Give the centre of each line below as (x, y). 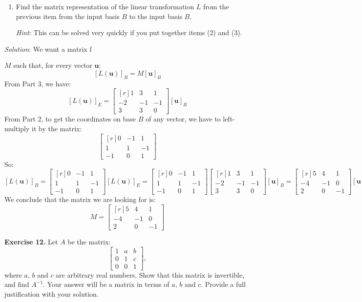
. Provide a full (223, 284)
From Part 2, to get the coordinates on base (70, 119)
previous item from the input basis (68, 16)
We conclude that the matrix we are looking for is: (80, 199)
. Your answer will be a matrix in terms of (106, 284)
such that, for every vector (53, 65)
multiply (17, 129)
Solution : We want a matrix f (48, 49)
